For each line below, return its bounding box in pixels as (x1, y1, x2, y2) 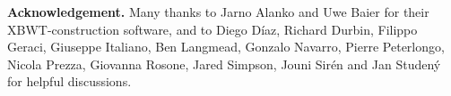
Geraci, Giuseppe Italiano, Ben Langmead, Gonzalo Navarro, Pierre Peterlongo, (7, 37, 445, 56)
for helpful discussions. (7, 72, 132, 91)
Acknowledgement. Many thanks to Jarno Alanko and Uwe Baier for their (7, 3, 429, 20)
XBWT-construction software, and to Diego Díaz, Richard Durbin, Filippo (7, 20, 418, 38)
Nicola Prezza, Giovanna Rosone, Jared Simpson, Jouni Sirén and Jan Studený (7, 54, 441, 73)
